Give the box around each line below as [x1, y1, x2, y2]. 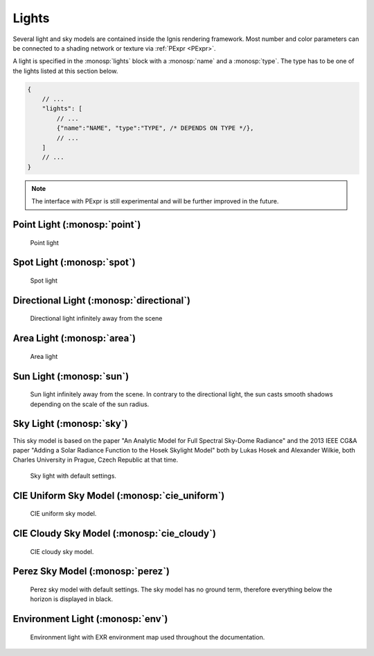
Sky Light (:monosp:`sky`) [12, 418, 128, 430]
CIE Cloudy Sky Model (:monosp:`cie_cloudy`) [12, 528, 216, 539]
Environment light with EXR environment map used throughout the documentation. [30, 632, 265, 641]
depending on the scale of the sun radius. [30, 400, 150, 408]
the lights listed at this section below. [12, 67, 118, 75]
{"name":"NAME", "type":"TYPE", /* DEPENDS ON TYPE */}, [56, 124, 254, 132]
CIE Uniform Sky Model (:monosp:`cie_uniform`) [12, 489, 225, 501]
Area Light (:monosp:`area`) [12, 333, 136, 344]
